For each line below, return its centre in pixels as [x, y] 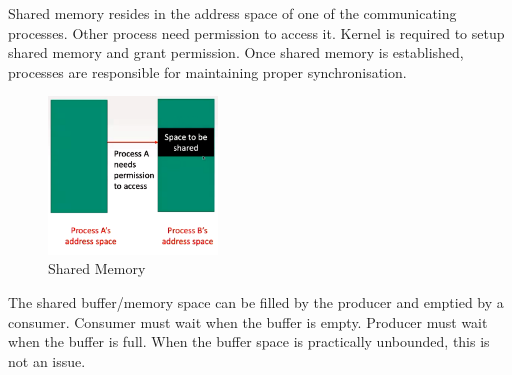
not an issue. [47, 360]
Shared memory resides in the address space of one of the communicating [232, 13]
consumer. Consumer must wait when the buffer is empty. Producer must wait [248, 321]
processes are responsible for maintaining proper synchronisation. [207, 71]
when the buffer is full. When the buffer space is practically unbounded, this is [249, 341]
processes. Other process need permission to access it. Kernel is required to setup [256, 32]
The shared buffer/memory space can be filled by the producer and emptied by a [256, 301]
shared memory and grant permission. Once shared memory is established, [236, 52]
